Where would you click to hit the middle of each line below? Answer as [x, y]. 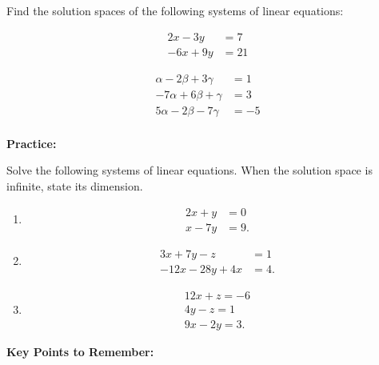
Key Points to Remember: [80, 351]
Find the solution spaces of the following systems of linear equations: [175, 10]
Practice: [32, 143]
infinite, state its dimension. [75, 185]
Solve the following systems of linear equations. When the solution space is [189, 170]
